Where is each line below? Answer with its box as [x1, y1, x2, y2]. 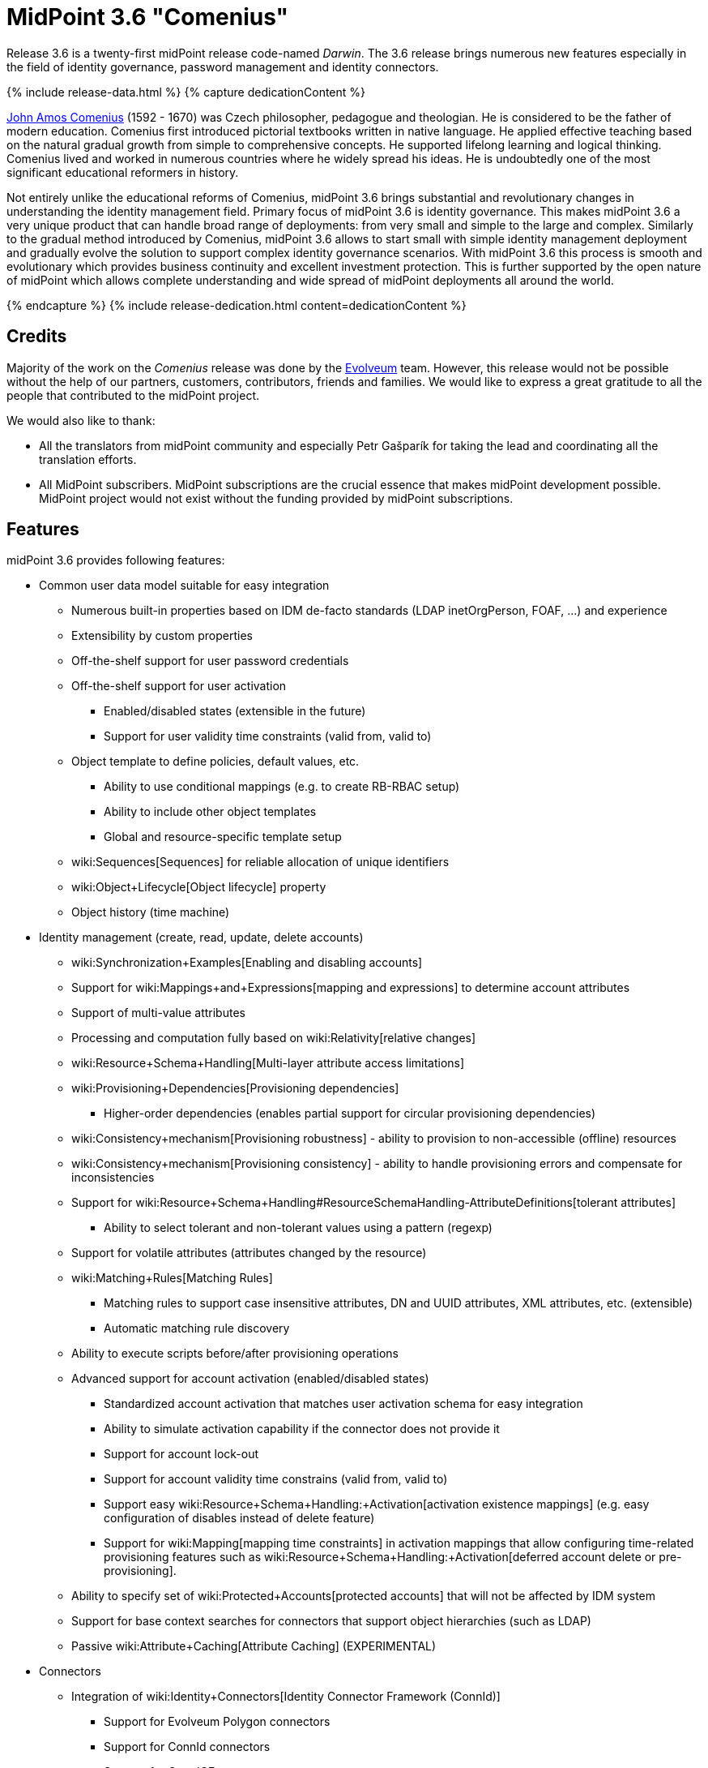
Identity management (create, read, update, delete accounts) [39, 930, 364, 945]
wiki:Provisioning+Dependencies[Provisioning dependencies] [71, 1081, 399, 1096]
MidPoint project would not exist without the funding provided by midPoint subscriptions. [39, 491, 514, 505]
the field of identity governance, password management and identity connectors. [6, 59, 439, 74]
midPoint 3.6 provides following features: [6, 553, 225, 568]
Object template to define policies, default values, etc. [71, 754, 360, 769]
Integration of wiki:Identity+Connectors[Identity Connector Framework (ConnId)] [71, 1689, 501, 1704]
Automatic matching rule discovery [104, 1321, 290, 1336]
